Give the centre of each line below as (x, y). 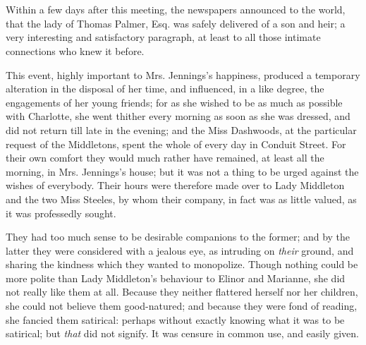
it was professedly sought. (61, 213)
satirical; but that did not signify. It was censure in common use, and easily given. (182, 333)
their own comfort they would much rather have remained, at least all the (165, 158)
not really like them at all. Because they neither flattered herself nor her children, (182, 292)
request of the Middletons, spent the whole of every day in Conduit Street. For (176, 144)
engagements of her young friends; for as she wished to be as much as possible (174, 102)
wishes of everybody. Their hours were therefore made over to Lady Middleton (175, 185)
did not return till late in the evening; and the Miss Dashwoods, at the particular (181, 129)
